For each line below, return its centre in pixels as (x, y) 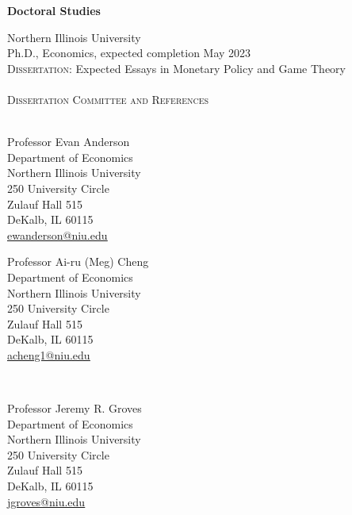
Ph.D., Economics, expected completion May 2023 (129, 53)
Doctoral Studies (54, 10)
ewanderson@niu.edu (57, 234)
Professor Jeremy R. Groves (75, 408)
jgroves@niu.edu (46, 501)
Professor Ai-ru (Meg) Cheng (78, 261)
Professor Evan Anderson (69, 142)
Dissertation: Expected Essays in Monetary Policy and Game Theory (176, 68)
